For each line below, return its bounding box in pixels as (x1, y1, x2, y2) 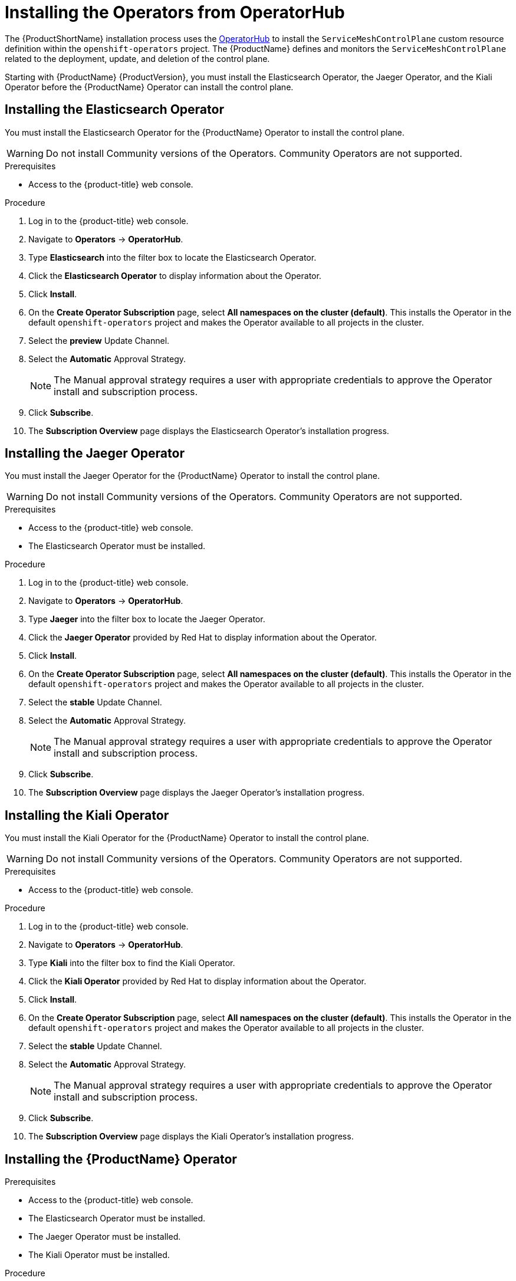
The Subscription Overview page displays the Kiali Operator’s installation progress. (28, 1131, 354, 1142)
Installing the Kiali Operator (5, 807, 169, 823)
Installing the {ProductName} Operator (5, 1151, 237, 1167)
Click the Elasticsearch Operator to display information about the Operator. (28, 270, 321, 281)
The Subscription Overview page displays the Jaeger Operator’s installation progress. (28, 787, 365, 798)
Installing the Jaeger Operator (5, 446, 185, 461)
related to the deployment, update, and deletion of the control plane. (5, 53, 270, 64)
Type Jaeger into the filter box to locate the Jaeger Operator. (28, 614, 265, 625)
